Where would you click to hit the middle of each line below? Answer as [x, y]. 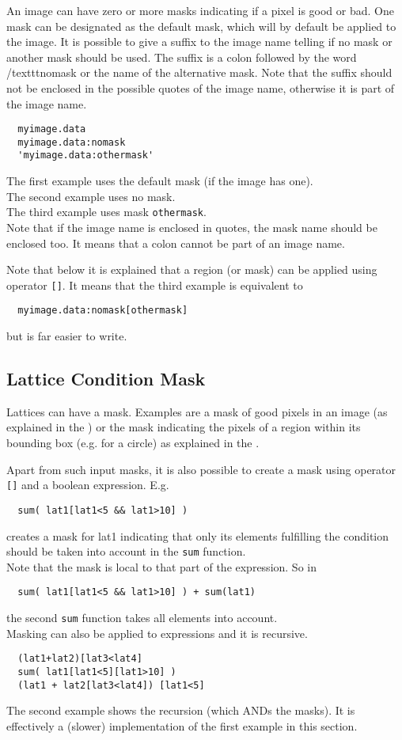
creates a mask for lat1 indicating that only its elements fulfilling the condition [198, 535]
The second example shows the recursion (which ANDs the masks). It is [181, 710]
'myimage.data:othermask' [86, 156]
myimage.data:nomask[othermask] [103, 311]
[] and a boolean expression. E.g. [88, 485]
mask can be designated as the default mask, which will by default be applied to [201, 26]
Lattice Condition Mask [106, 379]
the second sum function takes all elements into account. [142, 618]
